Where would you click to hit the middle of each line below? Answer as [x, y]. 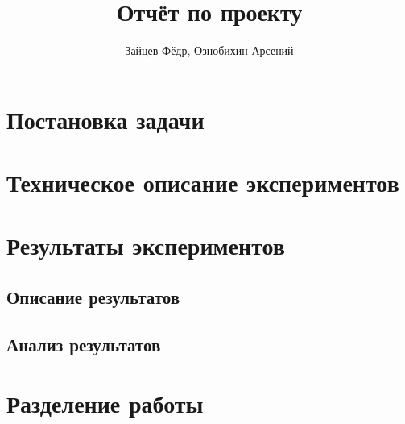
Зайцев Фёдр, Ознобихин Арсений [209, 50]
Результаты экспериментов [146, 245]
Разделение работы [105, 403]
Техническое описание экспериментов [203, 183]
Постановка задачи [105, 119]
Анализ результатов [84, 344]
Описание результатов [93, 297]
